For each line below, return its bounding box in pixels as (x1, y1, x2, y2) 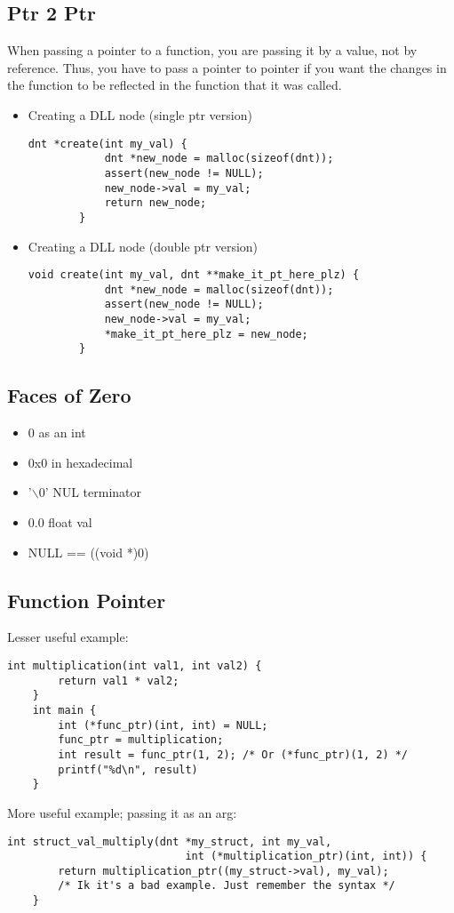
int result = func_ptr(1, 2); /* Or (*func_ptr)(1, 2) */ (58, 748, 409, 761)
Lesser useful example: (7, 628, 129, 646)
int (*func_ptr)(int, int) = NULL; (58, 718, 268, 732)
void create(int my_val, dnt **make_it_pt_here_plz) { (28, 268, 360, 282)
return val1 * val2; (58, 674, 179, 687)
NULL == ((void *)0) (28, 542, 149, 561)
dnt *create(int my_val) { (28, 137, 187, 150)
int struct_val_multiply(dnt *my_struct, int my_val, (7, 835, 332, 848)
